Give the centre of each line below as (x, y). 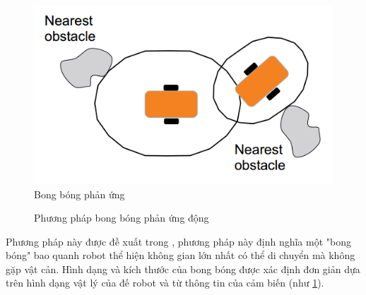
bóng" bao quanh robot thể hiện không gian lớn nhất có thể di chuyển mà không (181, 255)
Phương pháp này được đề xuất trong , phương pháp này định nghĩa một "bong (178, 241)
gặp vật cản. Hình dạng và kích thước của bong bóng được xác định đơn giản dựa (183, 269)
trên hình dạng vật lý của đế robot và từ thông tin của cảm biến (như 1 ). (165, 283)
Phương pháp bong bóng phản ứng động (122, 218)
